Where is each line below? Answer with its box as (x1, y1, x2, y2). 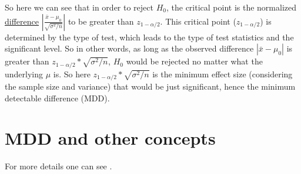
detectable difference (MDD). (5, 91, 110, 104)
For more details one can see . (5, 160, 112, 172)
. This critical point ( (160, 15, 236, 27)
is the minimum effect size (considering (152, 67, 293, 80)
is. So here (53, 67, 91, 80)
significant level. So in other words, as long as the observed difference (5, 42, 254, 54)
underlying (5, 67, 44, 80)
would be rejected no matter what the (126, 55, 263, 67)
